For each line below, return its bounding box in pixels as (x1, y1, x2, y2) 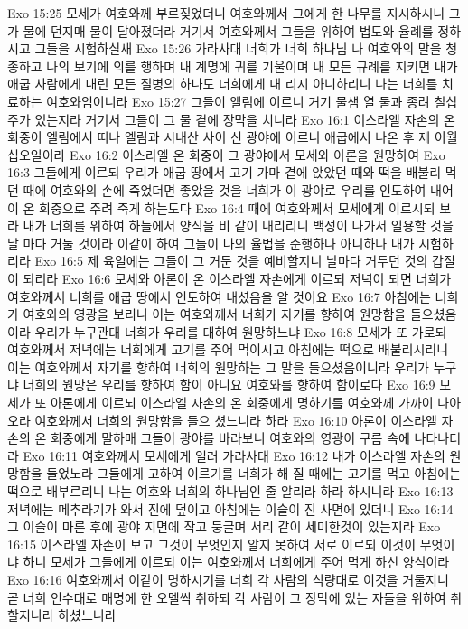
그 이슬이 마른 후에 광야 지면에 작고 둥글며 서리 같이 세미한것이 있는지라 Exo (7, 517, 441, 536)
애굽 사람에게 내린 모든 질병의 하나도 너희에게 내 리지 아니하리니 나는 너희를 (7, 74, 438, 93)
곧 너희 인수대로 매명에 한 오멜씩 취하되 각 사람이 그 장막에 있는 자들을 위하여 (7, 587, 446, 606)
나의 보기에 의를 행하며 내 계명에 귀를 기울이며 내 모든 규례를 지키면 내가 (46, 56, 458, 75)
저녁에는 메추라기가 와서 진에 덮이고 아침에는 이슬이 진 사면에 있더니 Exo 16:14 (7, 499, 454, 518)
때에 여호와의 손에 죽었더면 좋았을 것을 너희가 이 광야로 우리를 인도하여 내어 (23, 180, 454, 199)
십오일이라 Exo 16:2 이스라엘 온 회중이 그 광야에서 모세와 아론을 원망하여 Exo (7, 145, 445, 164)
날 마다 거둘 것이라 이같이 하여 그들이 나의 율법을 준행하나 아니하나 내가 (7, 233, 415, 252)
